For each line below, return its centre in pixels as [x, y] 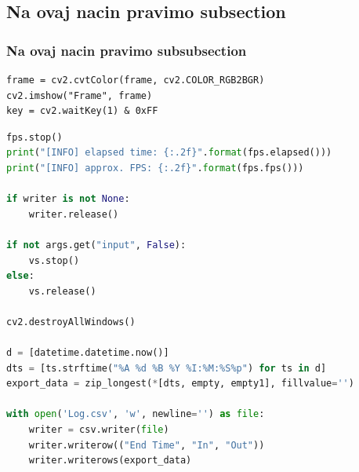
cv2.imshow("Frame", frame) [80, 95]
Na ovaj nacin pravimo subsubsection [127, 50]
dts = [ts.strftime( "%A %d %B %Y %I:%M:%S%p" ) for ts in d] [167, 368]
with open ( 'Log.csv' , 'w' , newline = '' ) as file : [136, 414]
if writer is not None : [68, 199]
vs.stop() [54, 260]
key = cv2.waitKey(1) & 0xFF [82, 111]
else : [20, 276]
